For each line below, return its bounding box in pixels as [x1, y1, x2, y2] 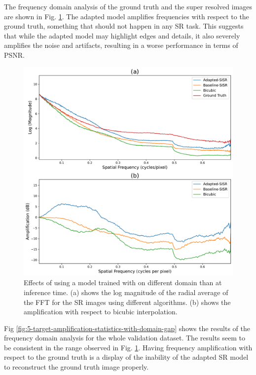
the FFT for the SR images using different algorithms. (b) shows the [24, 297, 231, 307]
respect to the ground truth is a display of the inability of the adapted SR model [4, 352, 249, 362]
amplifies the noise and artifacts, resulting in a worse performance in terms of [4, 40, 238, 50]
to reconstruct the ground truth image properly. [4, 362, 149, 372]
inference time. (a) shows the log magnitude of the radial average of [24, 287, 228, 297]
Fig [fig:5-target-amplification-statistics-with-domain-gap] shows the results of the [4, 323, 250, 333]
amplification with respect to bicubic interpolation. [24, 306, 178, 317]
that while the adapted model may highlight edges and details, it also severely [4, 30, 240, 40]
